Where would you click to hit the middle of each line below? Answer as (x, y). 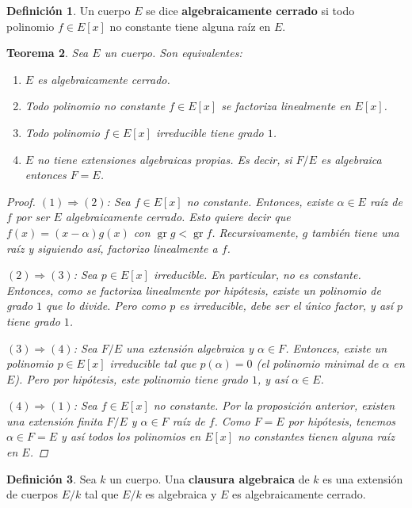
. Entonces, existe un (336, 348)
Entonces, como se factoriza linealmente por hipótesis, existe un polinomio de (194, 290)
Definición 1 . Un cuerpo (69, 10)
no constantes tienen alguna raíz (316, 436)
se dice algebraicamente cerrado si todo (250, 10)
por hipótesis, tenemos (342, 420)
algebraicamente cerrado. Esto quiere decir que (178, 217)
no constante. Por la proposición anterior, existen (274, 405)
